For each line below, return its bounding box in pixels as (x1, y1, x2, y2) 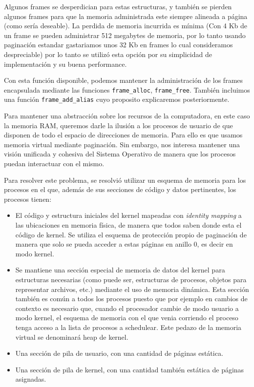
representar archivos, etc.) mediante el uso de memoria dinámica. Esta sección (15, 284, 249, 294)
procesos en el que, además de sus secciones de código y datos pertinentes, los (4, 184, 236, 194)
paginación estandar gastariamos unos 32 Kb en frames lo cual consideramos (4, 39, 233, 50)
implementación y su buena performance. (4, 58, 127, 69)
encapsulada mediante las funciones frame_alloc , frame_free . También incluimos (4, 84, 250, 95)
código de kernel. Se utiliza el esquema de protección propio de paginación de (15, 229, 247, 239)
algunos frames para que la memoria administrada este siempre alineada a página (4, 11, 248, 21)
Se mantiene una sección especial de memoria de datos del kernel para (15, 265, 225, 275)
